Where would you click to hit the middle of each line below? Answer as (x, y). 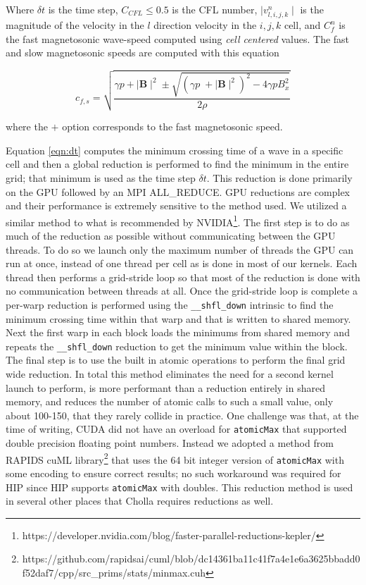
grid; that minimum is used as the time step (101, 177)
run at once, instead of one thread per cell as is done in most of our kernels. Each (182, 263)
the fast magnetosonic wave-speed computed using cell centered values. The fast (178, 38)
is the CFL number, (215, 9)
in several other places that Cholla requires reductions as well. (140, 501)
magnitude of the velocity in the (75, 25)
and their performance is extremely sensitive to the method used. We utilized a (176, 205)
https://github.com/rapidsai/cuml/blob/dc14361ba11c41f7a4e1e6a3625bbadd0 (191, 559)
